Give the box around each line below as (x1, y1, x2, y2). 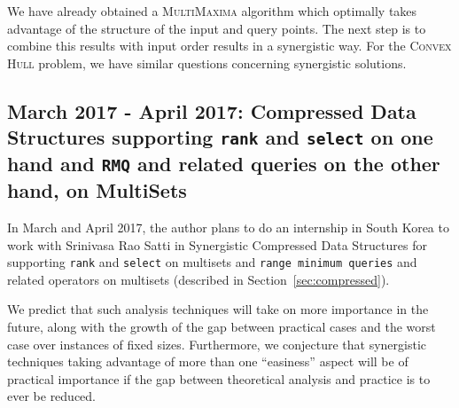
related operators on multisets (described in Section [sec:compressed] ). (7, 270, 390, 288)
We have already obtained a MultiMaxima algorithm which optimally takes (7, 2, 417, 20)
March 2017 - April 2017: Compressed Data (7, 97, 416, 124)
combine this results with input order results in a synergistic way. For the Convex (7, 36, 452, 55)
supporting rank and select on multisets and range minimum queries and (7, 253, 417, 271)
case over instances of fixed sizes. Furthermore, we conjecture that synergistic (7, 334, 427, 353)
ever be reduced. (7, 387, 97, 405)
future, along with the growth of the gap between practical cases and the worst (7, 317, 436, 335)
